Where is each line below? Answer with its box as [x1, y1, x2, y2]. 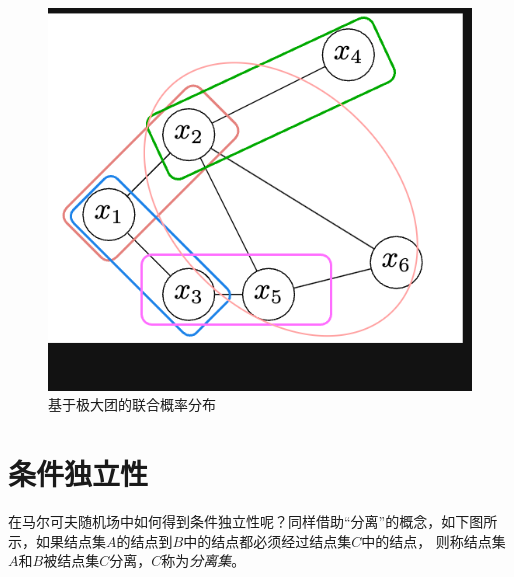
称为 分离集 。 [161, 550, 246, 571]
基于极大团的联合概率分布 [48, 394, 216, 415]
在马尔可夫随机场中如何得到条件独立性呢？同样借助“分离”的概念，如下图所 [8, 511, 498, 532]
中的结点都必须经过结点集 [183, 530, 352, 551]
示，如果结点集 [8, 530, 106, 551]
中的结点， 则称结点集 [361, 530, 506, 551]
